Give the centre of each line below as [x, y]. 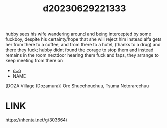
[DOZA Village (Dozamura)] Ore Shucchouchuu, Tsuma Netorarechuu [77, 86]
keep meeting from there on [34, 61]
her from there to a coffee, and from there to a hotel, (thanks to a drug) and [83, 45]
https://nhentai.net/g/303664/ [36, 120]
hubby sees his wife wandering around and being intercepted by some [78, 34]
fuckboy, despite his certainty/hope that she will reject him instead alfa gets [83, 39]
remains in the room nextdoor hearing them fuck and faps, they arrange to [82, 55]
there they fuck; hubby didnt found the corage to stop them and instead [79, 50]
